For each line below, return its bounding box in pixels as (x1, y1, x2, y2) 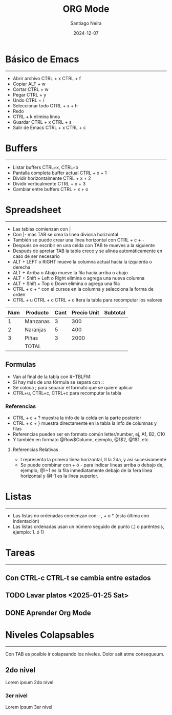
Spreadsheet (5, 204, 61, 216)
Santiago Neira (70, 20, 102, 26)
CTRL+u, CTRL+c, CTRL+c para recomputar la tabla (12, 390, 122, 396)
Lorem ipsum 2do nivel (5, 679, 54, 686)
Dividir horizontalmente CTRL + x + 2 (12, 175, 91, 181)
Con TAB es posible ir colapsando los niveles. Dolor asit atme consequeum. (5, 651, 165, 657)
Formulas (5, 360, 36, 369)
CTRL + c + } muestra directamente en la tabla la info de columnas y (12, 420, 157, 426)
